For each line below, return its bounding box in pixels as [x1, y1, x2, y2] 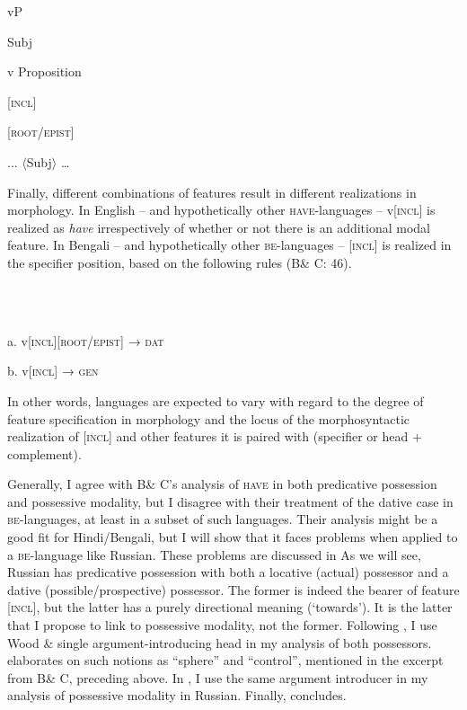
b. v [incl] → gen [7, 361, 99, 380]
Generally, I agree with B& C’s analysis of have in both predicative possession [7, 475, 437, 493]
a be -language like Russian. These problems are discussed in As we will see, [7, 545, 421, 564]
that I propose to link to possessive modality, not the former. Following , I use [7, 616, 437, 635]
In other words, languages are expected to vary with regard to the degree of [7, 391, 424, 410]
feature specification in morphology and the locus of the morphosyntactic [7, 409, 410, 428]
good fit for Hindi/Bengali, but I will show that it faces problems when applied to [7, 528, 458, 546]
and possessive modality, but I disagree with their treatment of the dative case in [7, 492, 454, 510]
